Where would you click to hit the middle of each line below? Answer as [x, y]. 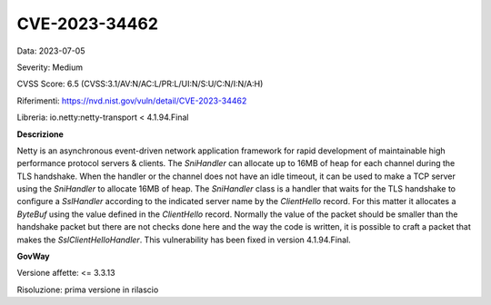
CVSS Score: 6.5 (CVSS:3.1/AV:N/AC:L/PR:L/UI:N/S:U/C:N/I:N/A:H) [140, 84]
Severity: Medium [50, 67]
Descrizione [40, 134]
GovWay [33, 256]
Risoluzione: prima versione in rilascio [88, 290]
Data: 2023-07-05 [51, 51]
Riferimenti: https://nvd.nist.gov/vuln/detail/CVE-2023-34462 [132, 101]
